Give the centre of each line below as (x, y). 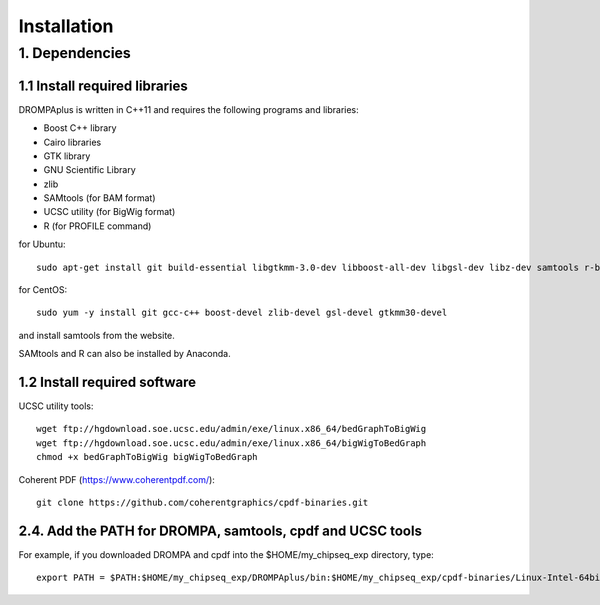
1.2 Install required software (107, 382)
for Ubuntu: (42, 244)
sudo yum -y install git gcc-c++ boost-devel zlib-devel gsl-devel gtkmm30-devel (242, 313)
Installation (66, 26)
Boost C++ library (80, 128)
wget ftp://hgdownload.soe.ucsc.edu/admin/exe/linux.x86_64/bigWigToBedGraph (231, 443)
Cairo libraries (72, 142)
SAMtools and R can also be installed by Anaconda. (124, 354)
